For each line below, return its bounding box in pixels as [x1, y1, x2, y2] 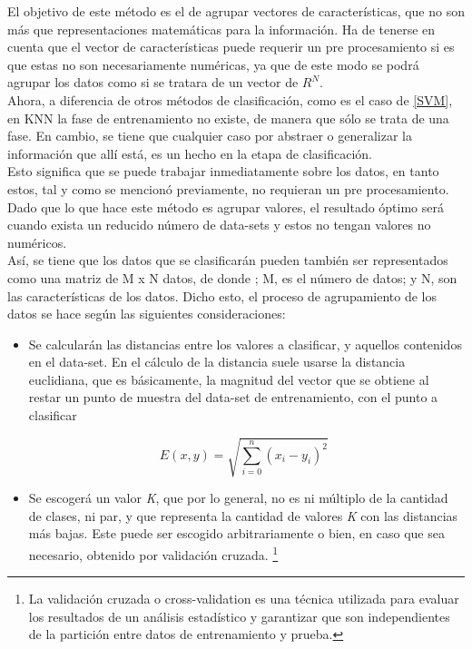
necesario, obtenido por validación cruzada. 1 [28, 542, 279, 564]
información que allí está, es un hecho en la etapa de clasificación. [7, 143, 372, 162]
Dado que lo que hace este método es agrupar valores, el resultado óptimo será [7, 197, 444, 216]
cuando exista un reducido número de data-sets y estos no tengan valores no [7, 215, 431, 234]
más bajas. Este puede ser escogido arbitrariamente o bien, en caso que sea [28, 524, 445, 543]
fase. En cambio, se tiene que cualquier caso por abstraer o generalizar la [7, 126, 412, 145]
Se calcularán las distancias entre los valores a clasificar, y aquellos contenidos [28, 334, 462, 353]
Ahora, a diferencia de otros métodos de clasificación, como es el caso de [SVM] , [7, 90, 453, 109]
